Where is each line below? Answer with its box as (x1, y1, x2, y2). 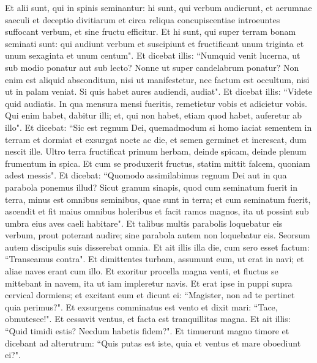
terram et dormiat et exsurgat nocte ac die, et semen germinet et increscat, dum (5, 133, 307, 145)
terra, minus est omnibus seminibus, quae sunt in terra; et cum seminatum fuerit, (5, 193, 311, 205)
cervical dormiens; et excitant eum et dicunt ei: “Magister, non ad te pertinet (5, 288, 295, 301)
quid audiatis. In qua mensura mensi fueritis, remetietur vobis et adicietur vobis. (5, 97, 307, 109)
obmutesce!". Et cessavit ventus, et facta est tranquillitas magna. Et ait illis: (5, 312, 291, 325)
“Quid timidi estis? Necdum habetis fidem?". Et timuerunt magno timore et (5, 324, 289, 337)
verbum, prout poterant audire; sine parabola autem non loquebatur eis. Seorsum (5, 229, 310, 241)
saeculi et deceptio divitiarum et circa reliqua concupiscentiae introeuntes (5, 13, 280, 26)
